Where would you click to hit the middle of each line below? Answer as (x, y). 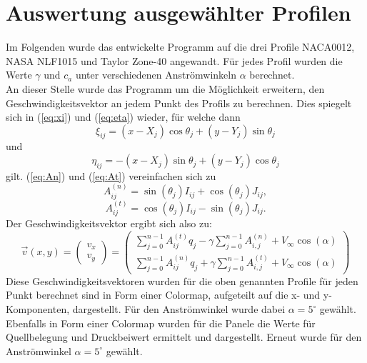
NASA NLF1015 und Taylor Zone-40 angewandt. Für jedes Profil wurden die (174, 60)
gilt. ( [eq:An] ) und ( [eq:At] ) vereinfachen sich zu (111, 175)
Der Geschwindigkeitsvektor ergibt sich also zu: (109, 223)
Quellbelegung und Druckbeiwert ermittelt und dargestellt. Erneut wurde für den (184, 337)
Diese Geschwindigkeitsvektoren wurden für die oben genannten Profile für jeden (182, 280)
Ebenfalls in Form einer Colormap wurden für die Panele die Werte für (161, 323)
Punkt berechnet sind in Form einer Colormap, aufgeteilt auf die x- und (163, 295)
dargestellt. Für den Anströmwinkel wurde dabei (179, 309)
